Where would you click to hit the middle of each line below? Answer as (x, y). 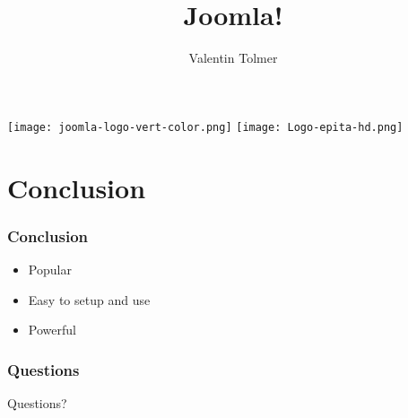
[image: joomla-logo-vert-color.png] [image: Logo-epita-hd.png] (205, 127)
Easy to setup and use (89, 299)
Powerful (52, 330)
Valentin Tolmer (233, 58)
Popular (50, 269)
